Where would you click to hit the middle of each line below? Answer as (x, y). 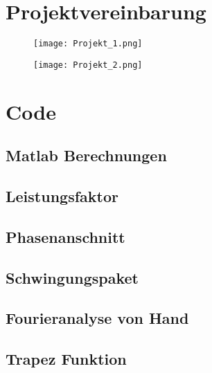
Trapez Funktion (66, 359)
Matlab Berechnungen (86, 155)
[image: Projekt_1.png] (88, 44)
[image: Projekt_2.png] (88, 65)
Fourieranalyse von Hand (97, 318)
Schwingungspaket (72, 277)
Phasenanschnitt (65, 236)
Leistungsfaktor (62, 195)
